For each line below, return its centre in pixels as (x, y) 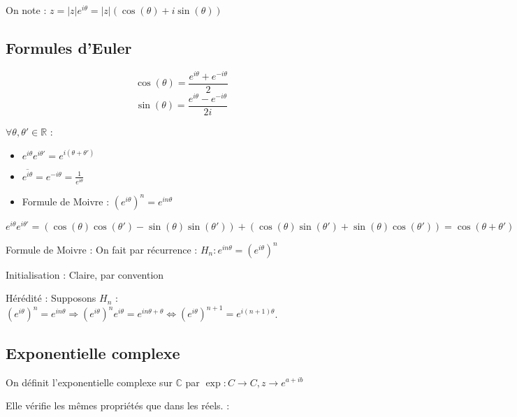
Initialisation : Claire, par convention (85, 274)
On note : (26, 10)
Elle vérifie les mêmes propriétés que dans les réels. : (118, 405)
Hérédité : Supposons (51, 298)
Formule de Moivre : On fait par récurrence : (102, 249)
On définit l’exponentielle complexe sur (89, 382)
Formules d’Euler (69, 47)
